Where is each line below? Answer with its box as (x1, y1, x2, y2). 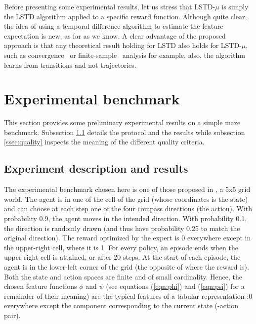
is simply (221, 1, 249, 11)
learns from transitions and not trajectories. (4, 59, 136, 70)
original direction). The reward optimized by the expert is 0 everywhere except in (4, 232, 251, 243)
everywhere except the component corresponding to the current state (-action (4, 300, 239, 311)
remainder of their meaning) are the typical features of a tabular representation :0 (4, 290, 253, 301)
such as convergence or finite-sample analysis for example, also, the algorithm (4, 49, 245, 60)
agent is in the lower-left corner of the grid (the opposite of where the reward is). (4, 262, 249, 272)
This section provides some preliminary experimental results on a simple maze (4, 117, 241, 128)
